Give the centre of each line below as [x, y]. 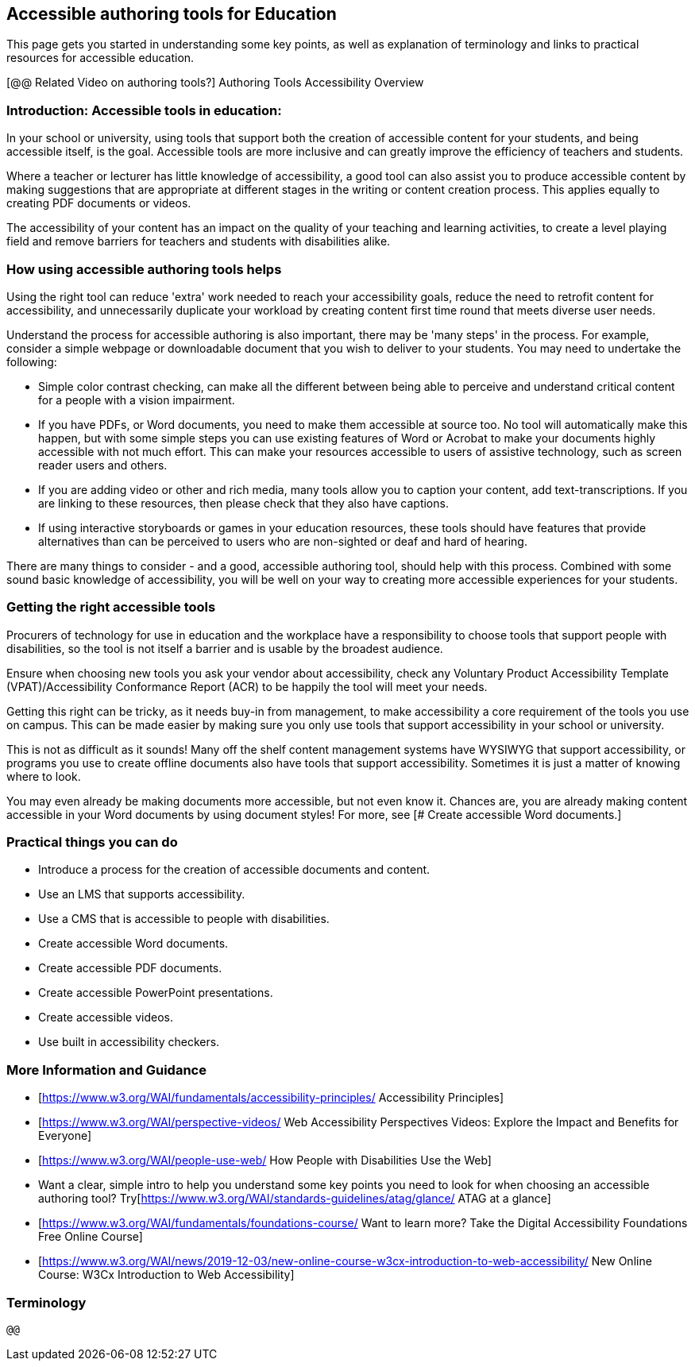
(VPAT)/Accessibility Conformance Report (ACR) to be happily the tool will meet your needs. [247, 686]
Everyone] [65, 1136]
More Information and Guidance [106, 1070]
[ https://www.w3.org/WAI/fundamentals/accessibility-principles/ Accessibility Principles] [271, 1098]
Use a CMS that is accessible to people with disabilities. [184, 919]
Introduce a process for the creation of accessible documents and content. [234, 870]
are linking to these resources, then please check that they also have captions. [243, 503]
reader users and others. [103, 465]
